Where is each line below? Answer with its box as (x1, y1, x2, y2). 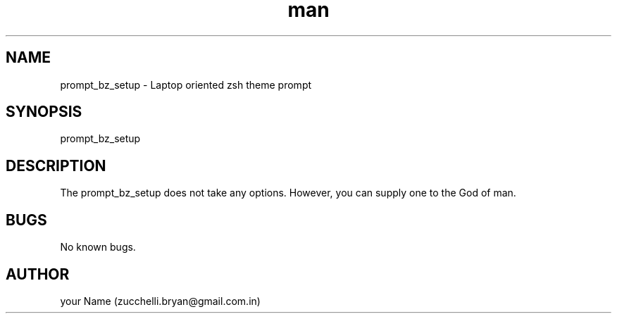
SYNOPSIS (6, 103, 82, 121)
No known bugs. (60, 241, 136, 254)
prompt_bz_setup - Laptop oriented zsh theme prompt (60, 78, 312, 91)
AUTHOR (6, 265, 70, 283)
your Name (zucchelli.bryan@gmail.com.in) (60, 294, 261, 307)
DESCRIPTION (6, 156, 106, 175)
